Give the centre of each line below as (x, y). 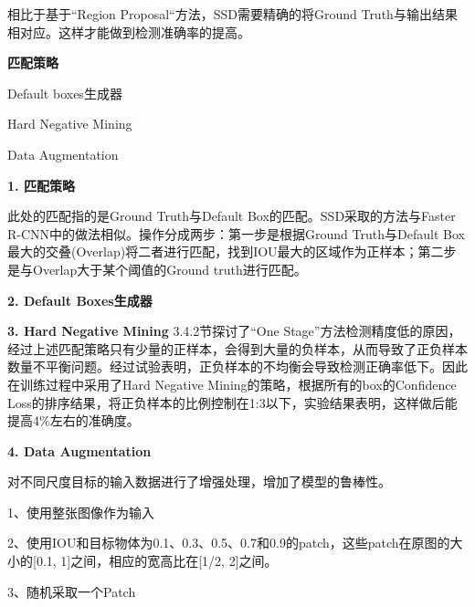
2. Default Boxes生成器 (80, 300)
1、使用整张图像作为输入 (81, 512)
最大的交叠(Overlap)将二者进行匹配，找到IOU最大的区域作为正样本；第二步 (232, 251)
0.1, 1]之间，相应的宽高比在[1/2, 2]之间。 (157, 561)
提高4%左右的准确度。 (74, 420)
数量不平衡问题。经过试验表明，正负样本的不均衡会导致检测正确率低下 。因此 (237, 366)
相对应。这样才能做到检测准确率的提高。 (129, 31)
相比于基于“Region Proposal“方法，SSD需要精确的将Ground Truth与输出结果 (232, 14)
